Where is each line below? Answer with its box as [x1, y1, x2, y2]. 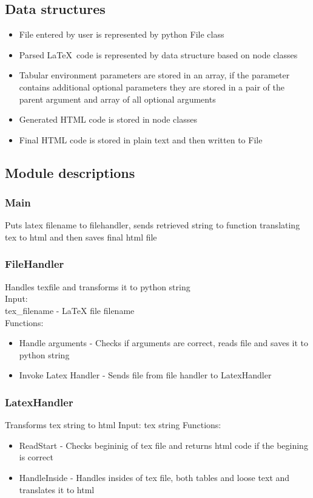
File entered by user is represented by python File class [19, 28, 224, 41]
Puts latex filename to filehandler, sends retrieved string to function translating [5, 219, 300, 231]
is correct [19, 451, 53, 463]
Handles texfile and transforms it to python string [5, 280, 190, 293]
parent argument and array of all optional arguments [19, 92, 216, 105]
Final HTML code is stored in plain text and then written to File [19, 133, 263, 146]
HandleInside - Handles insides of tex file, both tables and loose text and [19, 471, 290, 483]
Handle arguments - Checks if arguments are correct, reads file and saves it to [19, 336, 309, 349]
